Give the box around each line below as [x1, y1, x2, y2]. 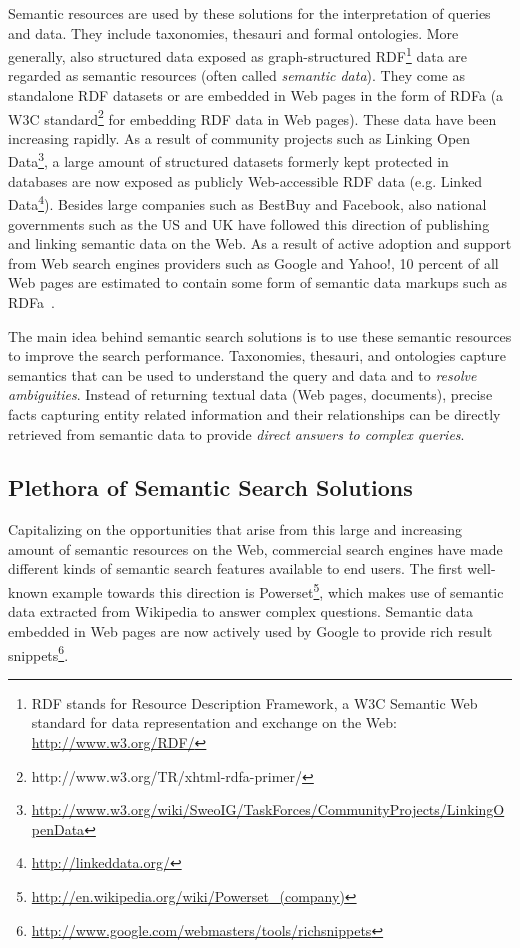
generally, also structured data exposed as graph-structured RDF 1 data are [8, 43, 468, 66]
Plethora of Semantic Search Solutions [8, 472, 413, 503]
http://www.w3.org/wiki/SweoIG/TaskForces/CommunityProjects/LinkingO [31, 799, 505, 820]
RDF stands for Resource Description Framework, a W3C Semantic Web [31, 692, 478, 713]
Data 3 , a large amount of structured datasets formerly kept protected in [8, 148, 449, 172]
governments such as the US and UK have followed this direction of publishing [8, 213, 490, 234]
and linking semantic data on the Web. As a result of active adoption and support [8, 233, 512, 254]
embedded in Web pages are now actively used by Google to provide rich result [8, 620, 493, 641]
